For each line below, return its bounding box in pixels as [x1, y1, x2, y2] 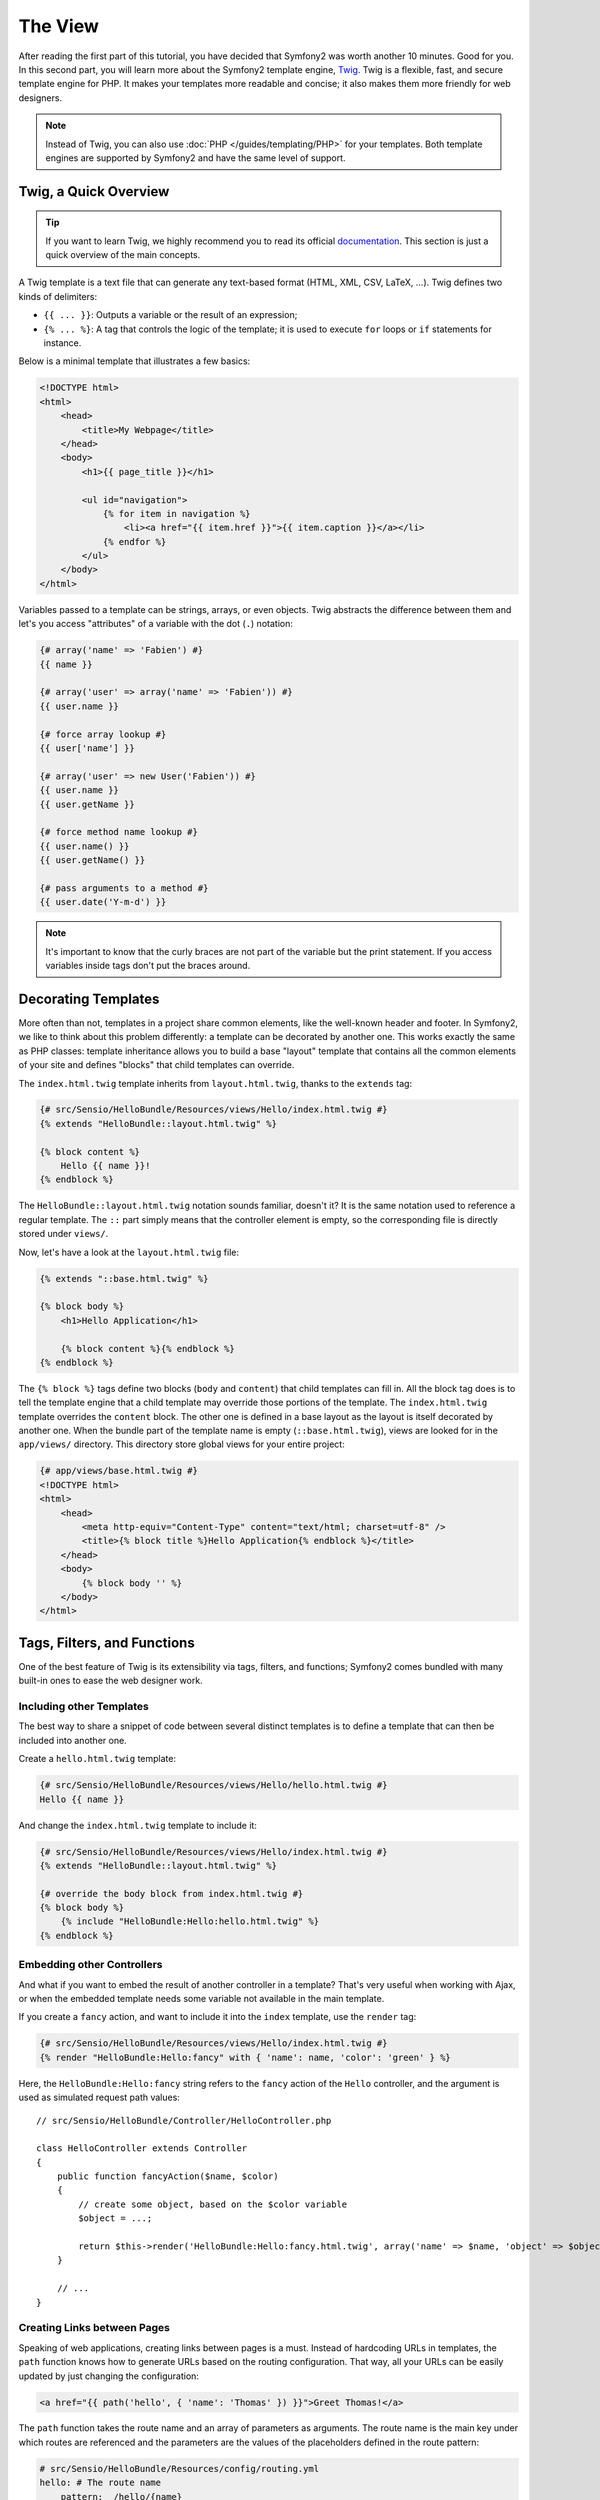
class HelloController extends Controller [36, 2143, 248, 2154]
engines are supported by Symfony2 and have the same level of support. [45, 151, 346, 164]
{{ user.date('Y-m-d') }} [39, 896, 167, 908]
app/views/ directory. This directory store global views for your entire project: [18, 1438, 345, 1450]
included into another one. [18, 1734, 127, 1746]
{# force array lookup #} [39, 728, 167, 740]
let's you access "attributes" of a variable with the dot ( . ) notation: [18, 618, 294, 630]
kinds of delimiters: [18, 290, 98, 302]
